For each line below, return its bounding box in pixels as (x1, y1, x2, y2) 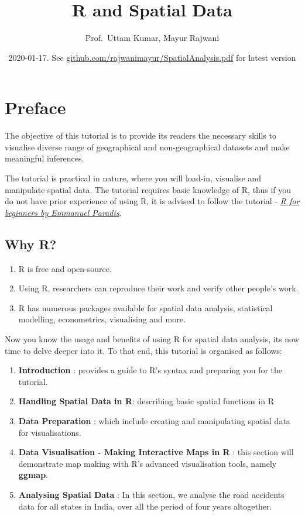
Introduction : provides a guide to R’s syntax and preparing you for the (18, 364, 283, 376)
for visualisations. (18, 426, 81, 438)
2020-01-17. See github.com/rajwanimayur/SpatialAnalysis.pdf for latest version (8, 51, 296, 63)
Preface (5, 95, 66, 119)
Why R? (5, 235, 57, 253)
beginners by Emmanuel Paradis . (5, 206, 122, 218)
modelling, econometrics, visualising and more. (18, 313, 186, 325)
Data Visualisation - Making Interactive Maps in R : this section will (18, 446, 294, 458)
